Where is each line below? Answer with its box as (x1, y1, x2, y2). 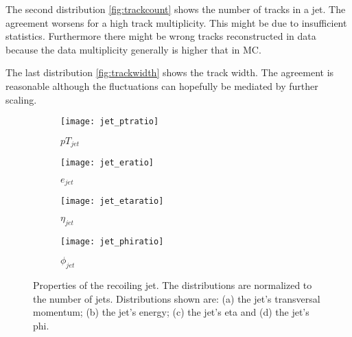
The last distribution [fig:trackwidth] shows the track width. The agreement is (5, 65, 334, 80)
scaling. (5, 92, 37, 106)
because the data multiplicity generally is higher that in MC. (5, 42, 261, 56)
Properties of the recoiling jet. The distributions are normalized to (33, 278, 312, 292)
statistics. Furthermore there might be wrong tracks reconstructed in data (5, 29, 316, 43)
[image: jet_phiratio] (60, 236, 164, 246)
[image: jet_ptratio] (60, 117, 159, 127)
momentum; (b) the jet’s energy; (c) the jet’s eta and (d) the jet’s (33, 305, 309, 319)
